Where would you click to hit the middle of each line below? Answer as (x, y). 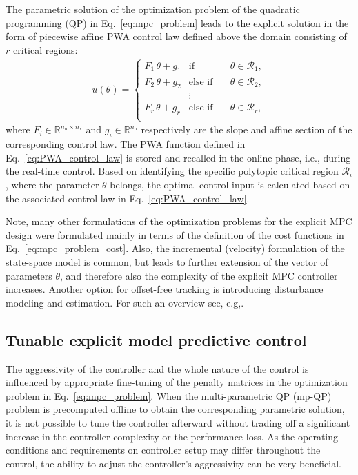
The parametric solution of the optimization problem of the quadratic (153, 9)
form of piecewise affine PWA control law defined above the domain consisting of (176, 36)
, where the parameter (52, 185)
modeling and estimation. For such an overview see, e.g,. (125, 302)
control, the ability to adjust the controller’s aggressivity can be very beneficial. (174, 463)
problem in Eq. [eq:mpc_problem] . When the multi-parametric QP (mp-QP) (169, 395)
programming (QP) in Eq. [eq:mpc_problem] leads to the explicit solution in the (177, 22)
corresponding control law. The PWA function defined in (126, 144)
